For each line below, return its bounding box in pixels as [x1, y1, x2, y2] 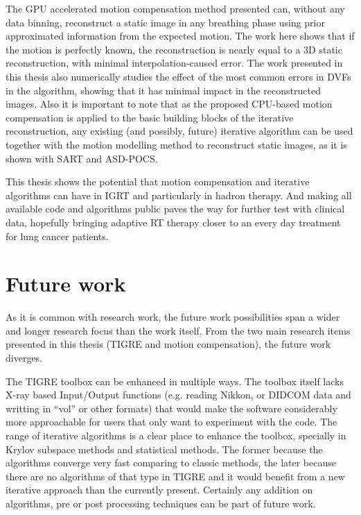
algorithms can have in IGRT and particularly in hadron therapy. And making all [6, 187, 352, 202]
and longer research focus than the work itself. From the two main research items [6, 323, 351, 337]
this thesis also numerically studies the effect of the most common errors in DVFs [6, 69, 351, 83]
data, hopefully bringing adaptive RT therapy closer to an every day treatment [6, 214, 341, 229]
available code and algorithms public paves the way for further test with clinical [6, 201, 345, 216]
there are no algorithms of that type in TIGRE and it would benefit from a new [6, 468, 345, 483]
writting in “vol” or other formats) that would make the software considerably [6, 400, 337, 415]
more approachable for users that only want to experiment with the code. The [6, 414, 337, 429]
